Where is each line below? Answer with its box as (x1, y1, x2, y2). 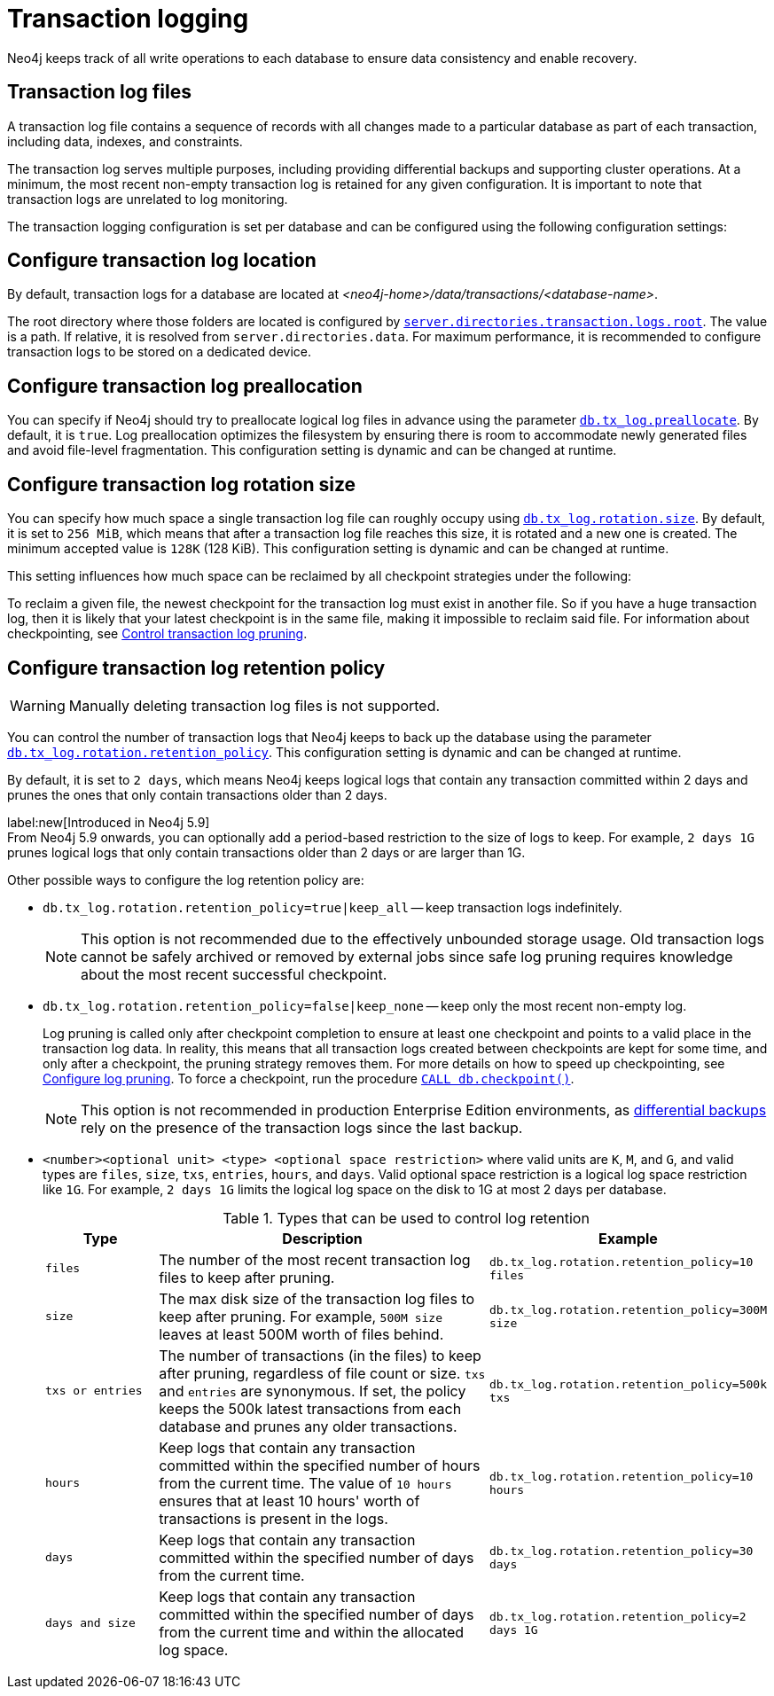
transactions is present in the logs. (159, 1509, 388, 1528)
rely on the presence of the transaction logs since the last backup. (81, 1118, 523, 1137)
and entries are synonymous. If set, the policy (159, 1381, 466, 1400)
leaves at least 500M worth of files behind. (159, 1325, 444, 1343)
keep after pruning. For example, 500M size (159, 1307, 443, 1325)
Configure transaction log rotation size (7, 473, 356, 496)
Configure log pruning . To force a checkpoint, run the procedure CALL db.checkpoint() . (43, 1070, 575, 1086)
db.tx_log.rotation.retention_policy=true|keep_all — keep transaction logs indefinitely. (43, 899, 622, 915)
